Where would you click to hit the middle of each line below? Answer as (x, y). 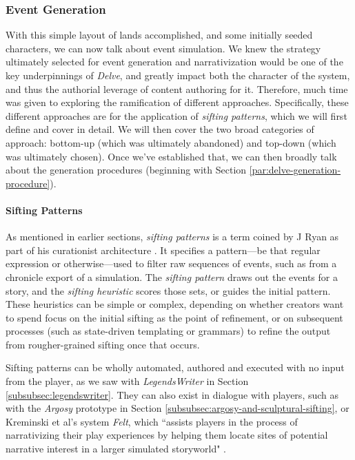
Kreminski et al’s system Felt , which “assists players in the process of (152, 421)
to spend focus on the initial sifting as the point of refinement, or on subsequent (174, 317)
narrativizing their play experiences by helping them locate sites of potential (167, 435)
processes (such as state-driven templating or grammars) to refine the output (168, 331)
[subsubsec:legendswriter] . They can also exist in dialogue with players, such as (172, 394)
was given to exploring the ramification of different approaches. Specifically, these (177, 102)
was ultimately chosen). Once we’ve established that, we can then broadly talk (171, 156)
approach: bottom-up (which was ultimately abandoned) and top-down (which (171, 142)
